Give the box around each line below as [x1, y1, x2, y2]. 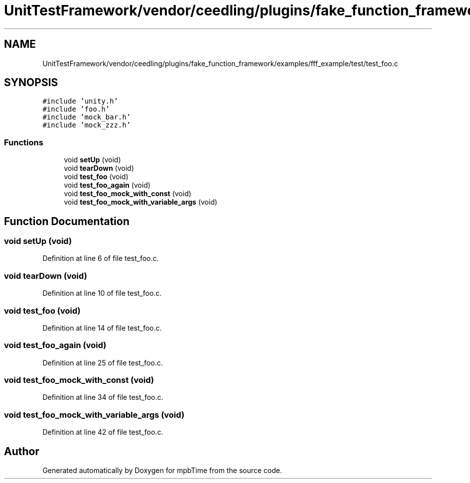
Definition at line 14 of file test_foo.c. [42, 323, 162, 332]
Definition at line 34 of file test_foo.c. [42, 393, 163, 402]
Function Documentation [4, 215, 129, 228]
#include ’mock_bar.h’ [42, 113, 131, 121]
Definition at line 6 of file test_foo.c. [42, 254, 159, 263]
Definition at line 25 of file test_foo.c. [42, 358, 163, 367]
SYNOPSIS [4, 76, 58, 89]
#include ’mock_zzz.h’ [42, 121, 131, 129]
